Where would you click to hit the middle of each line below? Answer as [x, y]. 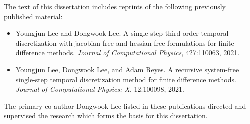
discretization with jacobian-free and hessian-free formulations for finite [125, 43]
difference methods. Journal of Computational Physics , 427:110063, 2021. [128, 53]
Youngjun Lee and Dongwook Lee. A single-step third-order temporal [122, 33]
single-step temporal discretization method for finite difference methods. [126, 79]
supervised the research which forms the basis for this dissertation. [106, 116]
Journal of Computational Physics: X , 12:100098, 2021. [100, 89]
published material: [33, 16]
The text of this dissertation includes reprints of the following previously [115, 6]
